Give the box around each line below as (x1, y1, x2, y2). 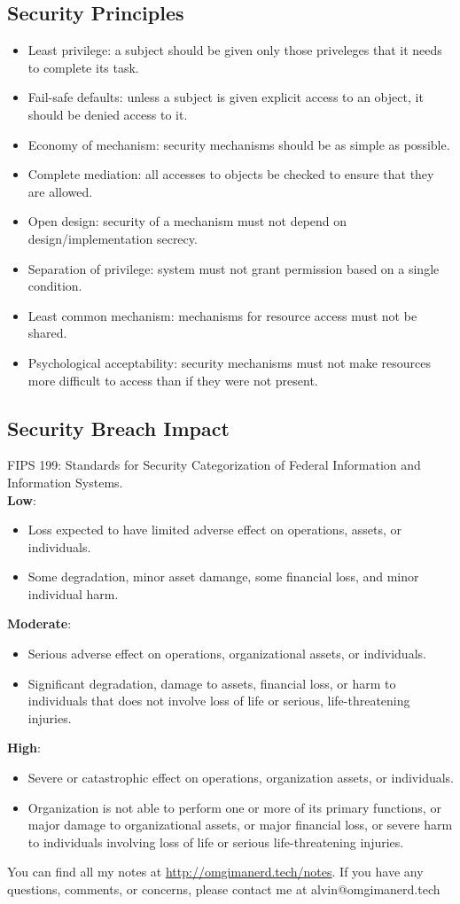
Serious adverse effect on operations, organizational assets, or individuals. (27, 644, 426, 663)
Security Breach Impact (7, 414, 230, 441)
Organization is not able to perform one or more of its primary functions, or (27, 798, 441, 816)
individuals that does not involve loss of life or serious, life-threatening (27, 691, 410, 710)
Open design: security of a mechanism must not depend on (27, 212, 347, 230)
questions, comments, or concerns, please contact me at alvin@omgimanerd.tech (7, 880, 441, 898)
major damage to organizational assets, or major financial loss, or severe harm (27, 815, 453, 834)
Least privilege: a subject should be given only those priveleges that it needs (27, 41, 442, 59)
